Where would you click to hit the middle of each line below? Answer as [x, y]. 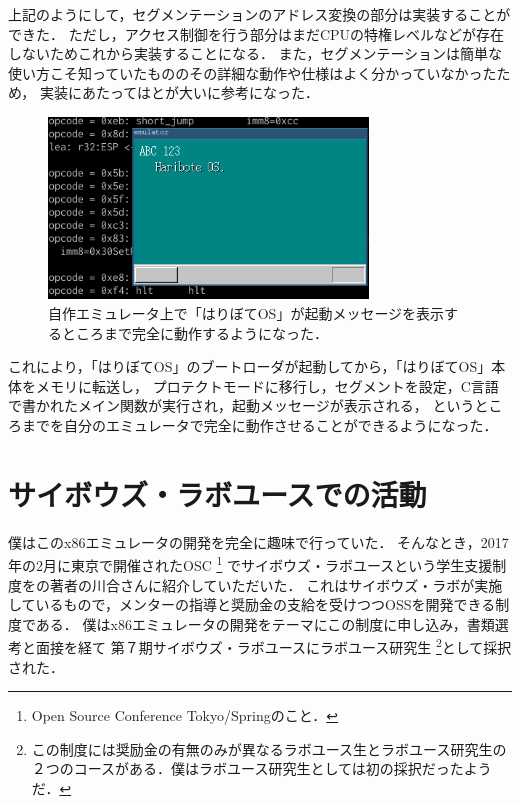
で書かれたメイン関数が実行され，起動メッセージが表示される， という [241, 405]
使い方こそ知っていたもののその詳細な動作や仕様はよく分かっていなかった [252, 72]
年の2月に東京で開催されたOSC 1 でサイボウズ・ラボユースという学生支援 [250, 563]
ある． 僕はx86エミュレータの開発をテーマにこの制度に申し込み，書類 [265, 623]
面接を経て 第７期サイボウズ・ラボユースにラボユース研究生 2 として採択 [273, 645]
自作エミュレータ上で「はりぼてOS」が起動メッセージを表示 [246, 312]
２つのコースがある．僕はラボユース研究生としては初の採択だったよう [261, 768]
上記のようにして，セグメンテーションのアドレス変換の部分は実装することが [259, 14]
